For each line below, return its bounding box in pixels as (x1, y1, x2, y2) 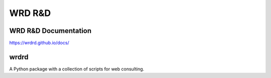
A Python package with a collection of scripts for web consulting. (9, 65, 145, 72)
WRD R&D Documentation (9, 26, 92, 35)
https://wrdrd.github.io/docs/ (9, 40, 70, 46)
